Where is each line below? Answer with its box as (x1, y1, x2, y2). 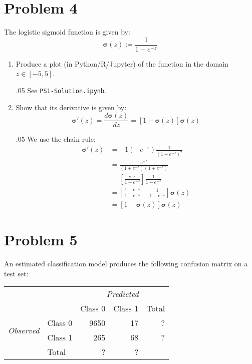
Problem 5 (4, 229, 78, 249)
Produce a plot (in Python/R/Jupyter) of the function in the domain (16, 58, 228, 69)
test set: (4, 268, 29, 278)
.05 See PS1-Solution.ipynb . (16, 85, 107, 95)
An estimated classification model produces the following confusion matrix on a (4, 258, 248, 268)
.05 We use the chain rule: (16, 134, 96, 144)
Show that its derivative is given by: (16, 102, 127, 112)
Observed (8, 324, 40, 336)
